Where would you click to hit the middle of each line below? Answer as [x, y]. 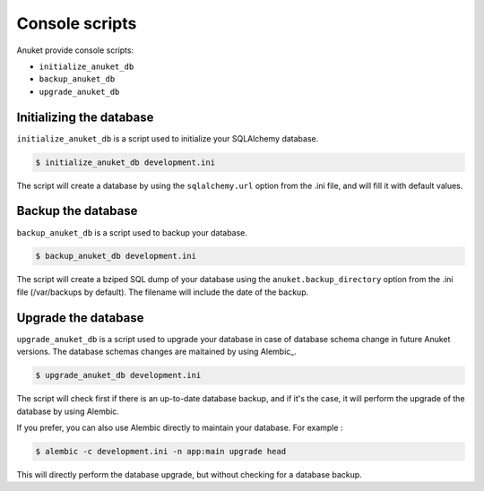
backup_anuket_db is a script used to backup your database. [132, 232]
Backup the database [77, 211]
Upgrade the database [80, 318]
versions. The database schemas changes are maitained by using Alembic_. [157, 352]
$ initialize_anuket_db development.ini [125, 162]
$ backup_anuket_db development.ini [116, 256]
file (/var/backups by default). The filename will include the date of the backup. [163, 292]
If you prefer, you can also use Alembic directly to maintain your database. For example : [180, 427]
